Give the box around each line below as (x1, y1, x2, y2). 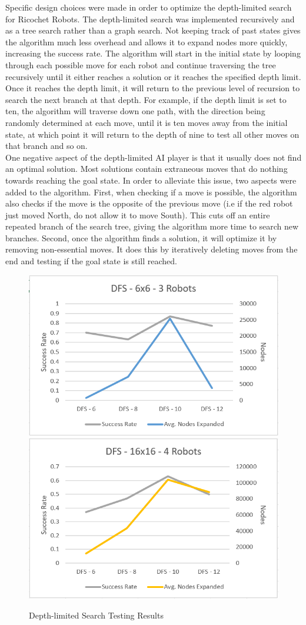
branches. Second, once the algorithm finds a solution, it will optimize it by (5, 231, 277, 244)
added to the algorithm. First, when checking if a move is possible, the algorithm (5, 185, 297, 198)
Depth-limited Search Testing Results (29, 609, 164, 621)
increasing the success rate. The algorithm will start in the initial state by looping (5, 47, 301, 59)
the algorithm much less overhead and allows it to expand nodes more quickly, (5, 35, 288, 48)
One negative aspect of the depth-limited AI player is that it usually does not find (5, 151, 302, 163)
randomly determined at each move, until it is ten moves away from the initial (5, 116, 288, 128)
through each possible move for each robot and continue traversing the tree (5, 58, 276, 71)
